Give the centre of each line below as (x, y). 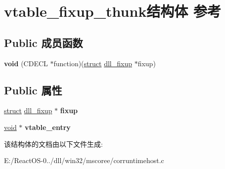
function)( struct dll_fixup (93, 63)
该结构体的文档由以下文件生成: (53, 144)
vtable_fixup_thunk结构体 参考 (113, 11)
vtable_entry (48, 127)
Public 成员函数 (44, 42)
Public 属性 (33, 90)
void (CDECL (26, 63)
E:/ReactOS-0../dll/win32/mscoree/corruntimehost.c (84, 160)
